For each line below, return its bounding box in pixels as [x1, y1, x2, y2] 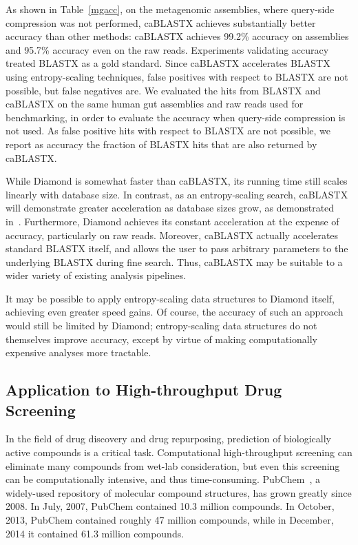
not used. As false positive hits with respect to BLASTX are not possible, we [6, 123, 330, 138]
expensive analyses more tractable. [6, 345, 151, 360]
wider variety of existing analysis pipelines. [6, 268, 187, 282]
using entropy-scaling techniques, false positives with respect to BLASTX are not [6, 69, 348, 83]
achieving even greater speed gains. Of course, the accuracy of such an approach [6, 305, 344, 319]
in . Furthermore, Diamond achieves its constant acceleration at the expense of [6, 214, 339, 228]
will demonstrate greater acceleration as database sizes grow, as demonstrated [6, 200, 335, 215]
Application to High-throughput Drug [6, 379, 282, 400]
